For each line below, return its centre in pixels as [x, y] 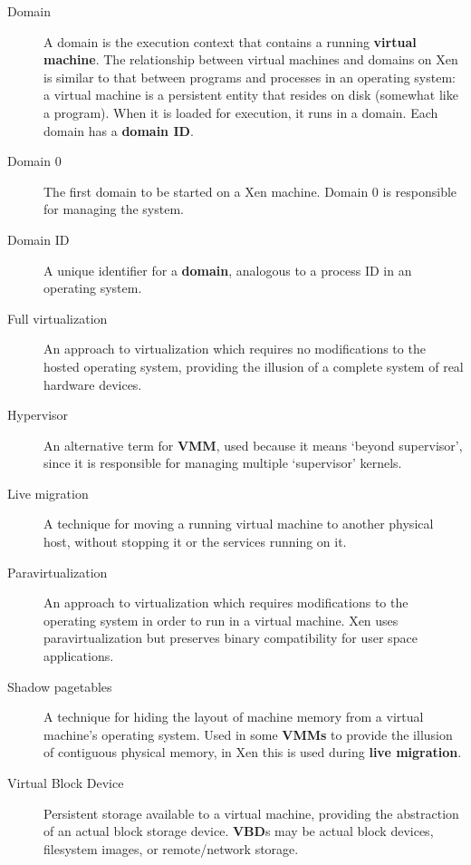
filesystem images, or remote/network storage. [171, 848]
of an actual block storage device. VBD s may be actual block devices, [239, 831]
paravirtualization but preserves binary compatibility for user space [231, 638]
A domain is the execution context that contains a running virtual [230, 41]
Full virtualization [58, 318]
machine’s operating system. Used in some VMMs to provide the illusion [248, 734]
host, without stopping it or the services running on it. [195, 542]
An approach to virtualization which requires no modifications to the [235, 349]
